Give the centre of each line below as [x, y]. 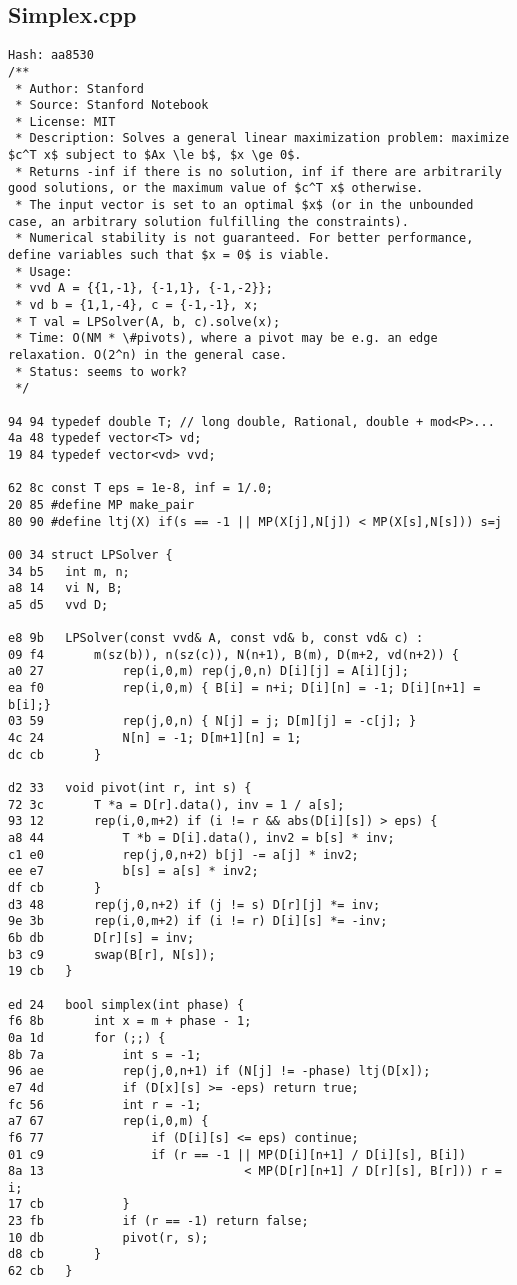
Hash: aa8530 [51, 55]
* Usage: [44, 271]
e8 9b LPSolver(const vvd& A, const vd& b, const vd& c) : [216, 638]
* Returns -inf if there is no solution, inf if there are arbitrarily [258, 171]
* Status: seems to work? [101, 371]
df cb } [55, 888]
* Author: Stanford [80, 88]
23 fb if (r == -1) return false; [158, 1221]
